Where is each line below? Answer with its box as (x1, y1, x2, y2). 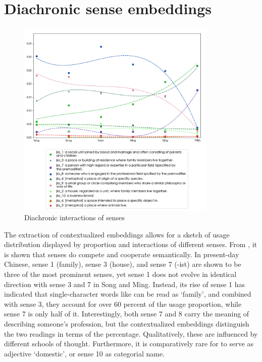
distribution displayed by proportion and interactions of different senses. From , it (4, 239, 257, 250)
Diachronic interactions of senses (24, 212, 125, 223)
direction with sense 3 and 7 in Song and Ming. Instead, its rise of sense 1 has (4, 278, 245, 289)
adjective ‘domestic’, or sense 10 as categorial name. (4, 348, 165, 358)
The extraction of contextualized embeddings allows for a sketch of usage (4, 229, 230, 239)
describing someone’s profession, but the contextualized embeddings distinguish (4, 318, 249, 329)
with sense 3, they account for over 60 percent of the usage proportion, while (4, 298, 242, 309)
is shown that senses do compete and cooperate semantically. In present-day (4, 249, 239, 259)
